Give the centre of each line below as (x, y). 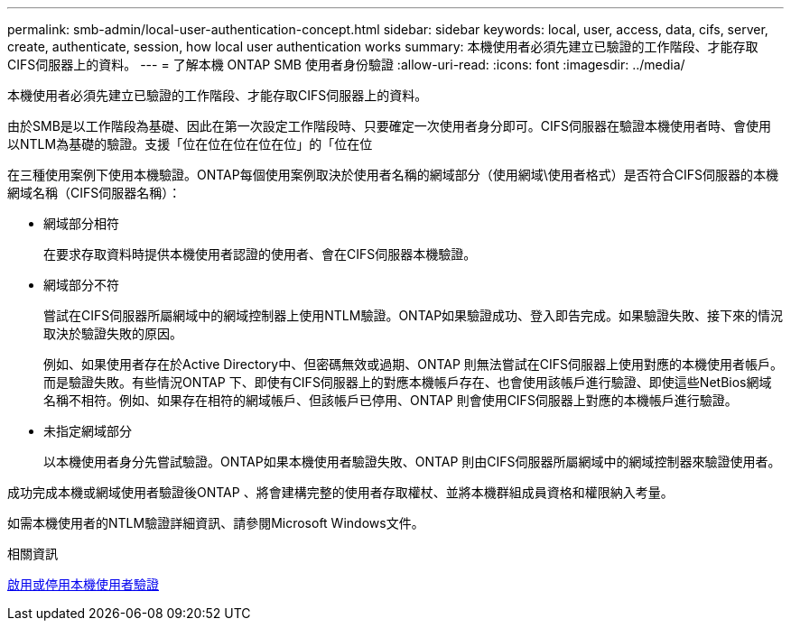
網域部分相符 (81, 223)
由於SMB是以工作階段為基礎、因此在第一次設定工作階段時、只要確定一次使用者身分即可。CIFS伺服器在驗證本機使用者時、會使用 (390, 126)
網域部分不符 (81, 285)
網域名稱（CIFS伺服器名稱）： (94, 193)
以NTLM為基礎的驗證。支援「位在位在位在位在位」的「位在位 (190, 144)
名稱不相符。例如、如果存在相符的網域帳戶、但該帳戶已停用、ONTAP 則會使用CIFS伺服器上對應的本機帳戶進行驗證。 (391, 400)
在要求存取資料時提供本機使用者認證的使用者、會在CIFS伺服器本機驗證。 (260, 254)
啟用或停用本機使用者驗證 (83, 584)
